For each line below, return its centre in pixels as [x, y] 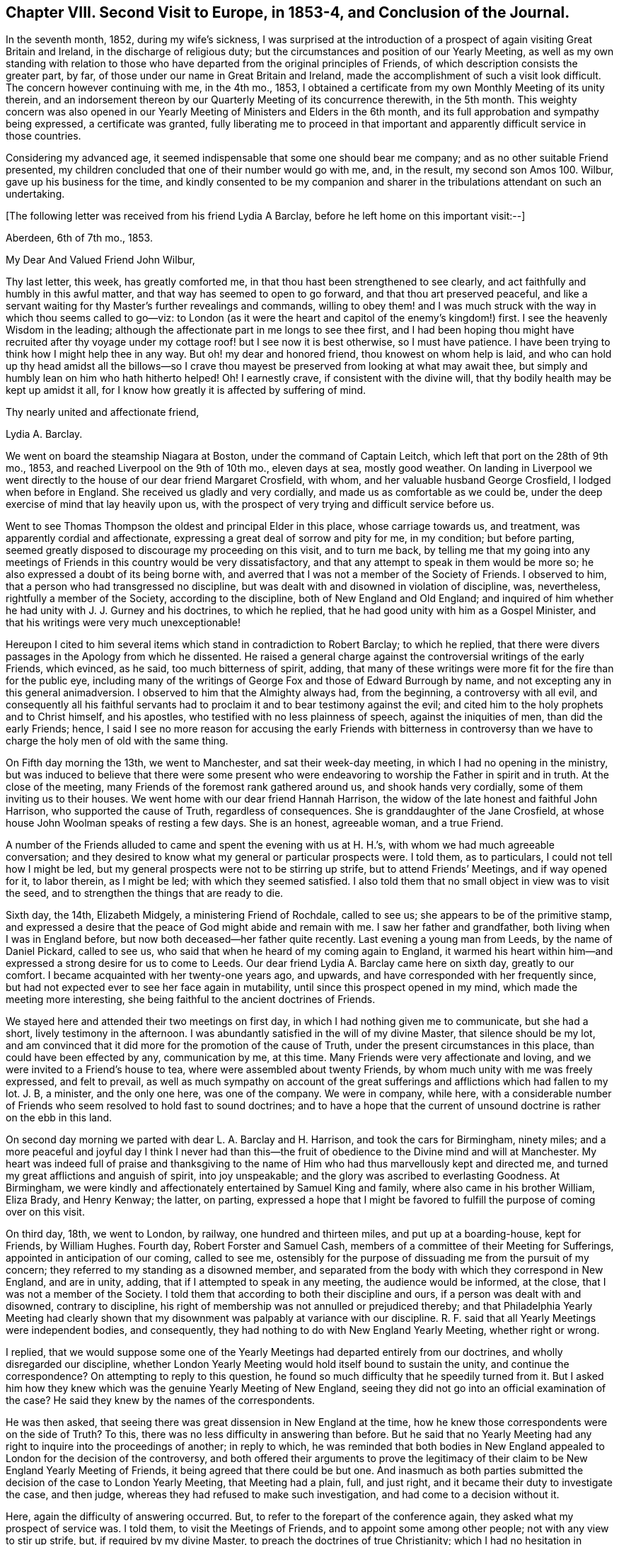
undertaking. [35, 194]
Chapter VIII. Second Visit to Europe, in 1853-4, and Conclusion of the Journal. [288, 12]
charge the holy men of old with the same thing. [117, 741]
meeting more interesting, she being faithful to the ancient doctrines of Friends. [191, 1000]
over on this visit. [45, 1212]
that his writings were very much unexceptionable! [123, 623]
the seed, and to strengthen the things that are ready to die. [145, 893]
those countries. [44, 136]
